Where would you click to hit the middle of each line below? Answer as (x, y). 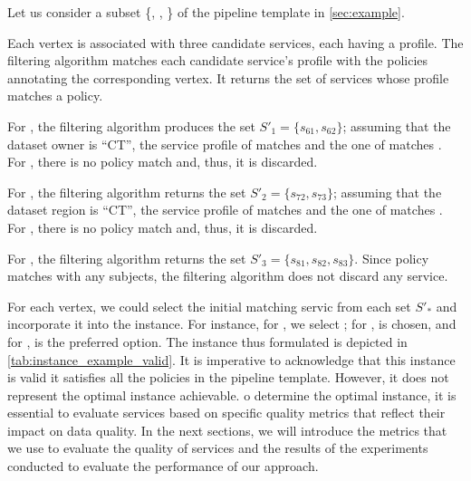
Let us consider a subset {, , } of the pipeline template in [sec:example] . (206, 12)
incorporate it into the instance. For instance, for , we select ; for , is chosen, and (232, 324)
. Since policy (392, 258)
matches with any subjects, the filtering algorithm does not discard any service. (228, 276)
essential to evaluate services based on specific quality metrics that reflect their (226, 413)
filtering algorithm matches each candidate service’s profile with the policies (218, 60)
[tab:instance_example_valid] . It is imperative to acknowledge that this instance (231, 359)
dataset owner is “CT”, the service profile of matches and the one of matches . (225, 144)
